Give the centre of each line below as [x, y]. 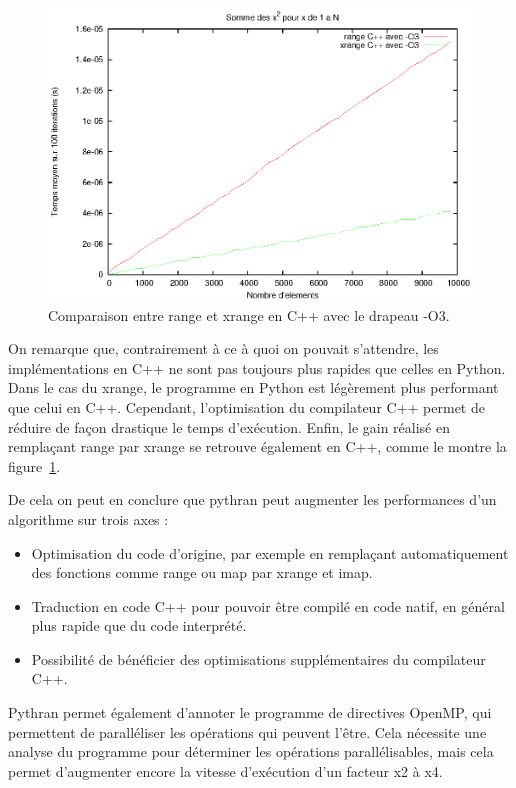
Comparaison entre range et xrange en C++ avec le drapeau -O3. [249, 314]
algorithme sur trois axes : [88, 518]
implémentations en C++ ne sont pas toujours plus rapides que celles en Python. [257, 367]
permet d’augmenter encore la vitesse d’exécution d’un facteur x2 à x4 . [225, 770]
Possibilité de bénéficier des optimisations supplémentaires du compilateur [258, 658]
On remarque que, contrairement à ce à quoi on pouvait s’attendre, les [223, 348]
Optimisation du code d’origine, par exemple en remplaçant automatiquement [270, 552]
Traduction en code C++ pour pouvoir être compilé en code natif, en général [268, 605]
